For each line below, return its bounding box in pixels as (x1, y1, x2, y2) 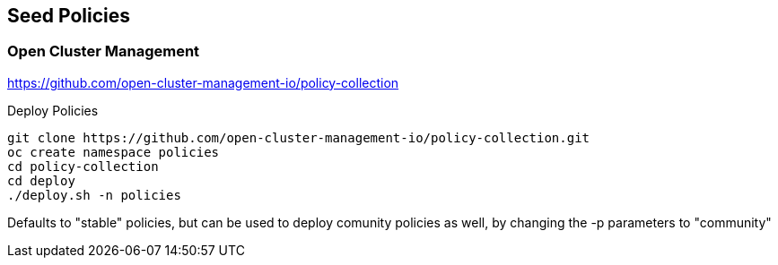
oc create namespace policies (7, 144, 220, 159)
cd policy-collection (7, 158, 159, 174)
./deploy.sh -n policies (7, 187, 181, 202)
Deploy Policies (7, 102, 99, 118)
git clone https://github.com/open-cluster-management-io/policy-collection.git (7, 130, 590, 145)
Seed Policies (7, 4, 130, 27)
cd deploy (7, 173, 75, 188)
